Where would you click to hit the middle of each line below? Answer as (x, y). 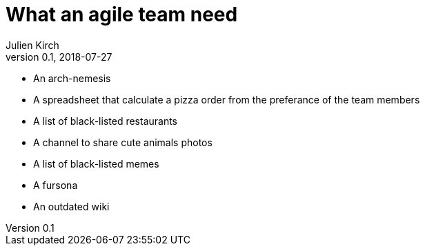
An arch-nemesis (72, 78)
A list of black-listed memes (96, 163)
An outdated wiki (71, 206)
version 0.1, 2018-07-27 (59, 57)
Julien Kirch (32, 45)
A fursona (56, 185)
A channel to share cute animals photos (123, 142)
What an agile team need (122, 14)
